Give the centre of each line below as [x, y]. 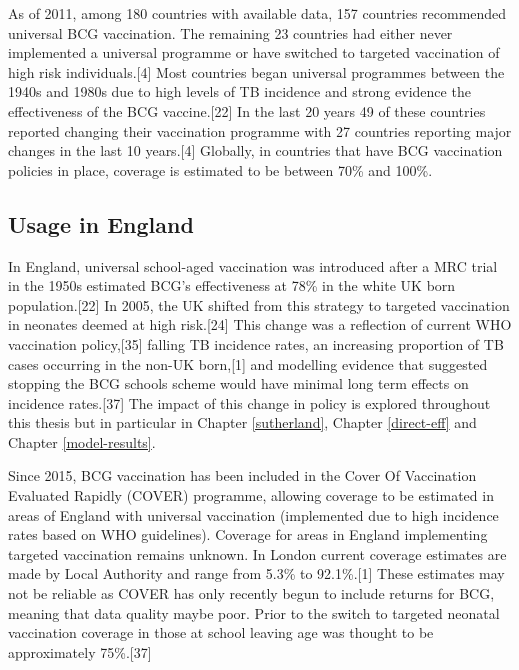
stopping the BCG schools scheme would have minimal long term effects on [238, 383]
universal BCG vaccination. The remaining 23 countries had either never [230, 32]
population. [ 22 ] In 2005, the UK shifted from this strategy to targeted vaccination [259, 304]
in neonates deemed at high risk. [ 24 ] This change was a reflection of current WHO [260, 324]
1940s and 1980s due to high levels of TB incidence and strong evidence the [239, 91]
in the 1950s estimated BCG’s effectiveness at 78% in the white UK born [232, 285]
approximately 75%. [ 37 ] [80, 651]
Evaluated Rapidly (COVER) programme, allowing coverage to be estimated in [251, 495]
